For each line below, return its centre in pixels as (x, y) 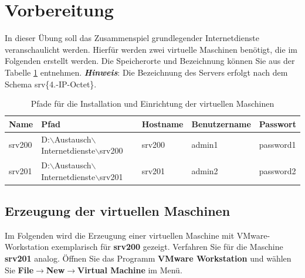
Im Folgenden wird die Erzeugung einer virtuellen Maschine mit (120, 235)
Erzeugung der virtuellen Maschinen (118, 211)
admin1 (205, 145)
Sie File (19, 269)
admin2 (205, 170)
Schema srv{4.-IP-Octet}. (51, 84)
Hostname (162, 123)
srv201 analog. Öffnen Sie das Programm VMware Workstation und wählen (148, 258)
